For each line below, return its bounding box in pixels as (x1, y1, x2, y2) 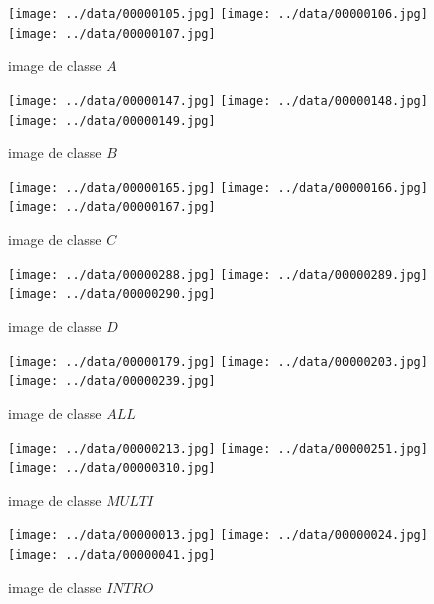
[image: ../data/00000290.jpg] (8, 287, 216, 302)
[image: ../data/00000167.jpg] (8, 200, 216, 215)
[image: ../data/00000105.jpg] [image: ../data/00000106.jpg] (8, 7, 428, 21)
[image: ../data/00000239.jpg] (8, 374, 216, 389)
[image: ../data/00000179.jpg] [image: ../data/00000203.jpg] (8, 354, 428, 369)
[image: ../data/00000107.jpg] (8, 26, 216, 41)
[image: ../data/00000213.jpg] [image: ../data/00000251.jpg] (8, 441, 428, 456)
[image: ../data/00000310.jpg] (8, 461, 216, 476)
